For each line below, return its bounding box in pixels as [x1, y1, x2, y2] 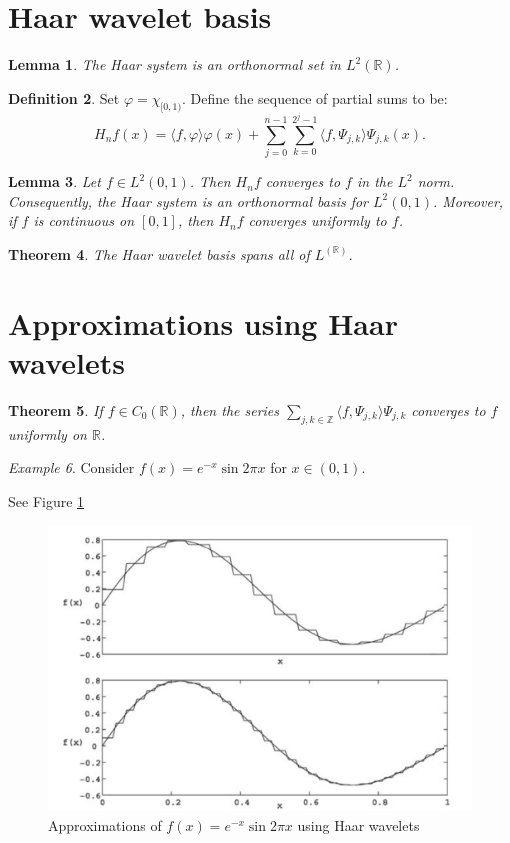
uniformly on [8, 423, 87, 444]
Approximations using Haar [8, 302, 398, 343]
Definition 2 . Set [8, 87, 120, 108]
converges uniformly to [248, 210, 387, 231]
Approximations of [48, 814, 162, 835]
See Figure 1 [8, 490, 85, 511]
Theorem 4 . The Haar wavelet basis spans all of [8, 243, 310, 264]
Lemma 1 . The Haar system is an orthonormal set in [8, 54, 341, 75]
